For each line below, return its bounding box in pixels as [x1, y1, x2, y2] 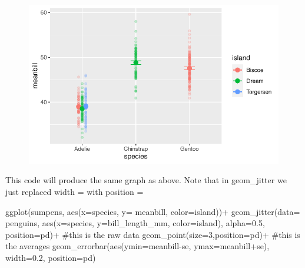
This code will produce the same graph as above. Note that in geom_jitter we [5, 174, 287, 186]
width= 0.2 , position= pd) [5, 251, 96, 263]
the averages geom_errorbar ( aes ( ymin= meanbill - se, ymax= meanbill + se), [5, 240, 270, 252]
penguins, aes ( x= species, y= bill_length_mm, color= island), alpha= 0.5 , [5, 217, 265, 229]
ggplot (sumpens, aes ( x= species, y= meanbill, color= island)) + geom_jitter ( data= [5, 205, 300, 217]
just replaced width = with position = [5, 186, 144, 197]
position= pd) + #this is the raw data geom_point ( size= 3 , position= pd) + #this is [5, 228, 300, 240]
